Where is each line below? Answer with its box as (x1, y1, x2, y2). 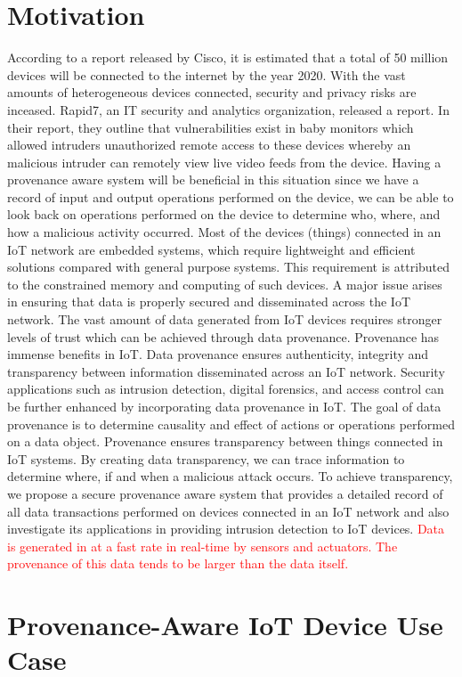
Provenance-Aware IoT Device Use (7, 607, 443, 643)
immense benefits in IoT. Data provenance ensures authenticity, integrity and (7, 345, 429, 363)
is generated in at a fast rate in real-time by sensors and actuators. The (7, 536, 398, 555)
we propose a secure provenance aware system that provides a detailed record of (7, 484, 443, 502)
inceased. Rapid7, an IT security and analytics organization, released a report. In (7, 100, 450, 118)
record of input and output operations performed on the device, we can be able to (7, 187, 454, 206)
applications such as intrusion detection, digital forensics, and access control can (7, 379, 444, 398)
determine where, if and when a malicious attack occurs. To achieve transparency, (7, 467, 453, 485)
